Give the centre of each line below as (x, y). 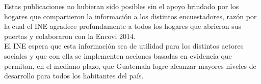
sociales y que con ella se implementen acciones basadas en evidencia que (118, 55)
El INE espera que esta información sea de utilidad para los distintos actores (124, 46)
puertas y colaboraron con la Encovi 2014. (70, 36)
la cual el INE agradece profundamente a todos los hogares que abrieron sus (123, 26)
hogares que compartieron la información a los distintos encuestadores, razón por (130, 16)
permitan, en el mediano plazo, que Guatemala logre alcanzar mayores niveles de (130, 66)
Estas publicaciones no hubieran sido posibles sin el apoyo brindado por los (122, 6)
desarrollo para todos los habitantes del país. (74, 76)
